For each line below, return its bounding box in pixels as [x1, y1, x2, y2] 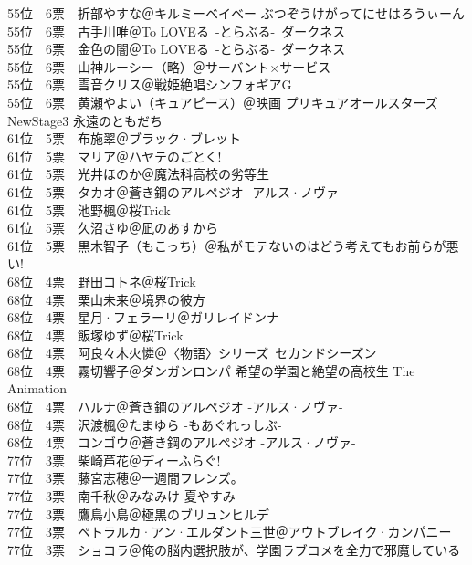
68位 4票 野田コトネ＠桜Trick [7, 271, 196, 290]
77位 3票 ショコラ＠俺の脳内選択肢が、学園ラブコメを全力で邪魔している [7, 539, 461, 559]
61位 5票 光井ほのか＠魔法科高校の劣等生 [7, 164, 269, 183]
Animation [7, 379, 67, 398]
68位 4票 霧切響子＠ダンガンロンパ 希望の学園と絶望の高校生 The [7, 361, 415, 380]
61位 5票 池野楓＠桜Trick [7, 200, 171, 219]
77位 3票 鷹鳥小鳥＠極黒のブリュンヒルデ [7, 504, 269, 523]
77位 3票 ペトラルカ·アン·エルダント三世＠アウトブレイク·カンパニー [7, 522, 452, 541]
